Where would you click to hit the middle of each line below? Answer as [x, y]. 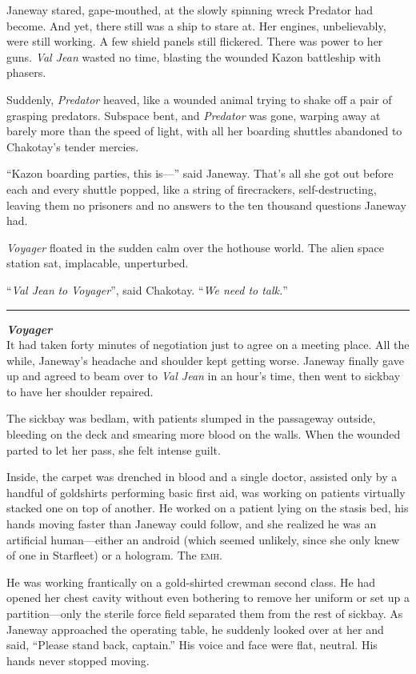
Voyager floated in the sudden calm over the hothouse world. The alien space [195, 247]
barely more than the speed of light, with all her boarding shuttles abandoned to [204, 131]
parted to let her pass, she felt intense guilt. [114, 449]
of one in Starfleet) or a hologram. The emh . [114, 555]
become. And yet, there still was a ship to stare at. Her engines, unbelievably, [196, 25]
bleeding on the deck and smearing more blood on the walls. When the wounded [204, 434]
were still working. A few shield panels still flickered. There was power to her [195, 41]
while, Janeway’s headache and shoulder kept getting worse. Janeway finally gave [205, 360]
